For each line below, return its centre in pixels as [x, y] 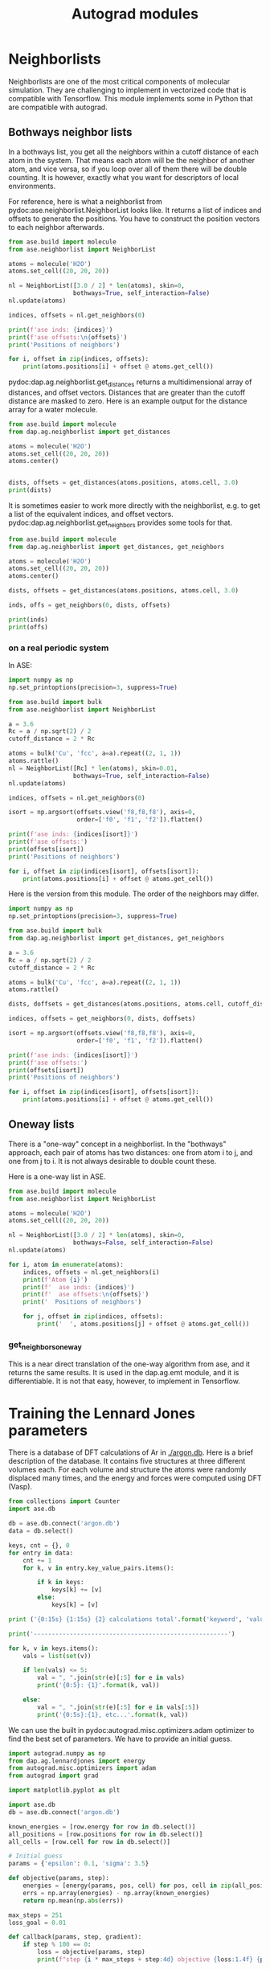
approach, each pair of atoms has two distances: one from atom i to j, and [131, 1152]
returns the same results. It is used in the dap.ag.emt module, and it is [124, 1372]
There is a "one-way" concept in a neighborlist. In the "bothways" [117, 1144]
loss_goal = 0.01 [37, 1923]
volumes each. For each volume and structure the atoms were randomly [127, 1470]
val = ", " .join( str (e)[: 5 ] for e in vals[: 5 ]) [118, 1707]
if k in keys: [61, 1583]
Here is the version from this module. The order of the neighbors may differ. [134, 894]
